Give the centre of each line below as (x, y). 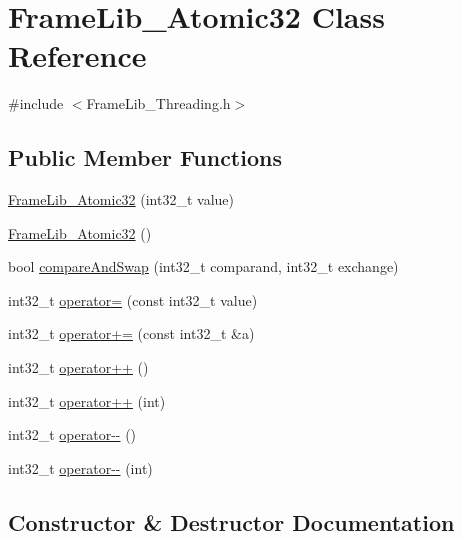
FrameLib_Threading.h (158, 103)
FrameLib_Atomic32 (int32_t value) (121, 199)
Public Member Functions (145, 157)
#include (36, 103)
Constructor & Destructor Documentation (231, 521)
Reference (77, 55)
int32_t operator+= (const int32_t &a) (131, 333)
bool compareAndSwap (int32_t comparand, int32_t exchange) (203, 266)
